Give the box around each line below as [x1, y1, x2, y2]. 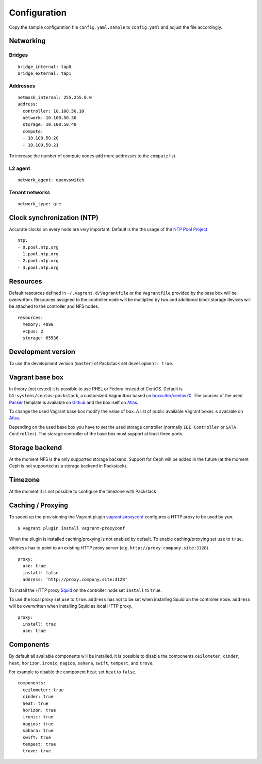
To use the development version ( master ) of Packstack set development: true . [9, 360, 173, 366]
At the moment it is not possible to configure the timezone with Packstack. [9, 488, 158, 495]
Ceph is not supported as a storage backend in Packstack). [9, 463, 128, 469]
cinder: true [22, 694, 54, 699]
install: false [22, 570, 59, 575]
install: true [22, 621, 56, 627]
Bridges [9, 51, 28, 58]
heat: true [22, 700, 49, 706]
